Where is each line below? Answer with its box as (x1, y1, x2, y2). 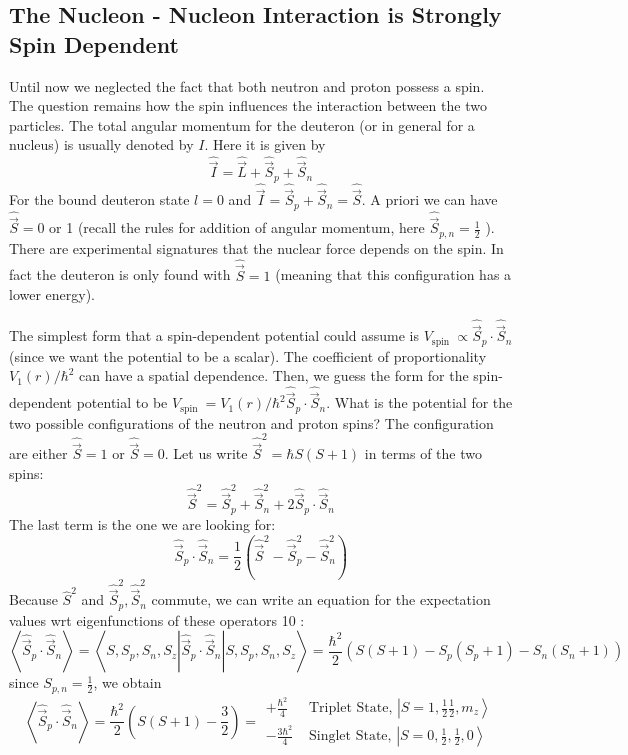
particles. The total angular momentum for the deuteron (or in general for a (9, 114, 475, 135)
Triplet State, (309, 701, 393, 715)
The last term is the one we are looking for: (9, 513, 276, 534)
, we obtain (93, 672, 162, 693)
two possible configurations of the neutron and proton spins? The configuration (9, 412, 494, 433)
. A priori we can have (361, 189, 498, 210)
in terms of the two (364, 443, 482, 464)
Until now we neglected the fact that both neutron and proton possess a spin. (9, 75, 485, 96)
